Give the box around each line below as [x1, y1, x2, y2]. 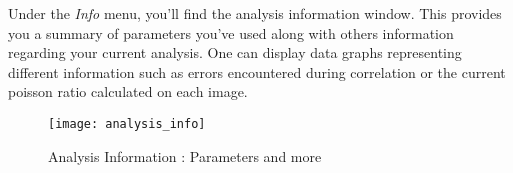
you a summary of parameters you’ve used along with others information [8, 22, 454, 43]
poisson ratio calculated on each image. [8, 81, 248, 102]
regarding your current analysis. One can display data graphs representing [8, 42, 462, 63]
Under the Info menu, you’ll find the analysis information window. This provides [8, 3, 502, 23]
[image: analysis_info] [48, 116, 206, 131]
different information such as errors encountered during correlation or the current [8, 61, 506, 82]
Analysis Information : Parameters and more [48, 145, 322, 166]
